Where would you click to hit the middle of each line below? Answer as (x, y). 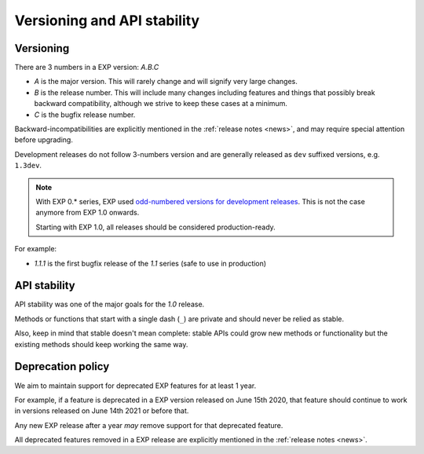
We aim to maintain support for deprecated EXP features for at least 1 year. (135, 386)
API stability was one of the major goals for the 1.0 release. (110, 304)
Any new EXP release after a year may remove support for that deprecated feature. (149, 425)
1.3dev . (28, 166)
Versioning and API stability (107, 20)
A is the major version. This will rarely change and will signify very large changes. (166, 82)
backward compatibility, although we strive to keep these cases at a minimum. (161, 104)
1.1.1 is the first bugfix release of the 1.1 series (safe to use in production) (150, 263)
